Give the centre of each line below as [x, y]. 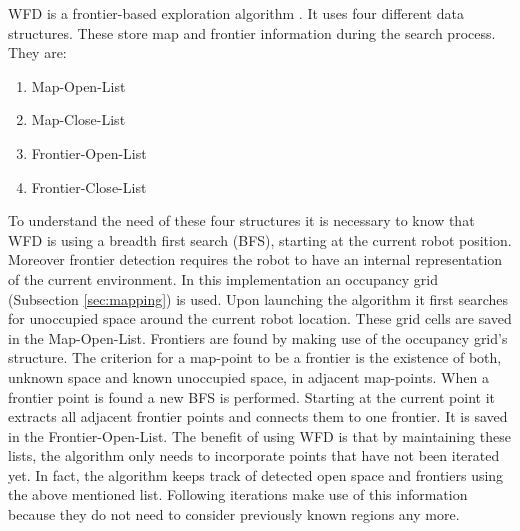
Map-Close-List [78, 119]
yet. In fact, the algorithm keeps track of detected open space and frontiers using [256, 474]
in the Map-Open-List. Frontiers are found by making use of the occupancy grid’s [258, 337]
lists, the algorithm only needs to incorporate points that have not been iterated [254, 455]
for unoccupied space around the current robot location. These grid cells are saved [260, 318]
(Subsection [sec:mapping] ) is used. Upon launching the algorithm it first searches [258, 298]
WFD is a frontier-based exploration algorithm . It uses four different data [236, 13]
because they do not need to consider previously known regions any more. [234, 514]
